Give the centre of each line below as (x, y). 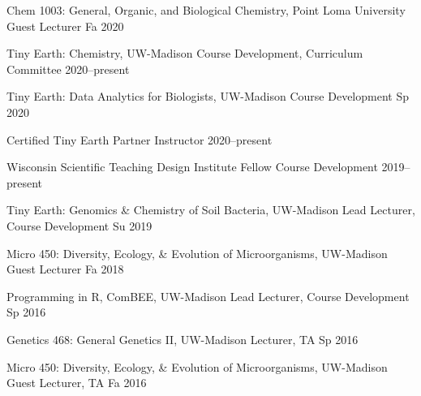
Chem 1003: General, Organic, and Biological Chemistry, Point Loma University (206, 10)
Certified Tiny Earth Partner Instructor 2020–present (140, 139)
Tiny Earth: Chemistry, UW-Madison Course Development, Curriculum (185, 53)
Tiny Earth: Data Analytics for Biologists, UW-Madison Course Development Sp (208, 96)
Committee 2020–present (68, 69)
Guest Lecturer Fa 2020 (65, 26)
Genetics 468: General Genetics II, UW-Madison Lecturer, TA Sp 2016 (183, 339)
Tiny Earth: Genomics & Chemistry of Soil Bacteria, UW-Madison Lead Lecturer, (211, 210)
